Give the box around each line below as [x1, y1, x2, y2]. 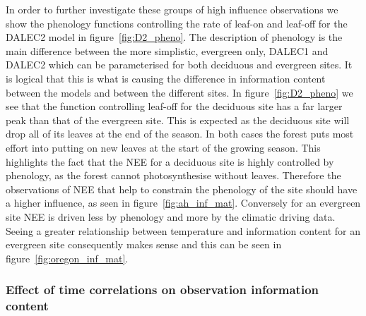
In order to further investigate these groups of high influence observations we [6, 2, 338, 16]
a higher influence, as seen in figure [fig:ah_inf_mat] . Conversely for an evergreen [6, 195, 361, 210]
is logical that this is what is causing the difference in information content [6, 71, 326, 85]
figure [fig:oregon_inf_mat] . [6, 250, 129, 265]
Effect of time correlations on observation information [6, 281, 319, 298]
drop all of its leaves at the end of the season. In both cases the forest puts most [6, 126, 354, 141]
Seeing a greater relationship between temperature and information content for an [6, 223, 361, 238]
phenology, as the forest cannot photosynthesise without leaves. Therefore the [6, 168, 341, 183]
